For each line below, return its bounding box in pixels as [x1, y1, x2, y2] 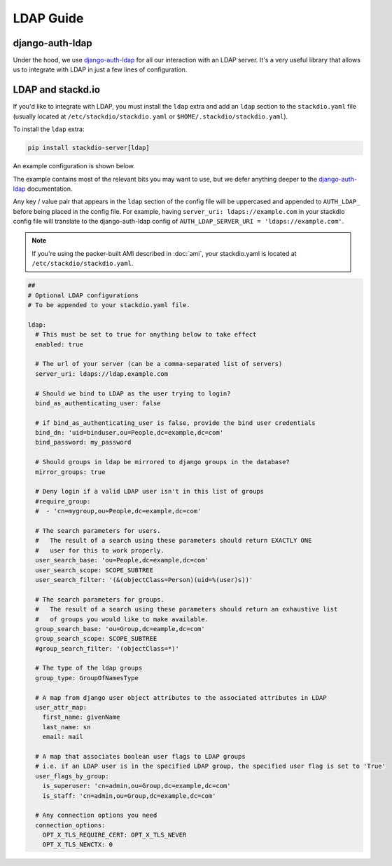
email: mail [42, 733, 84, 741]
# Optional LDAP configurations [27, 291, 139, 299]
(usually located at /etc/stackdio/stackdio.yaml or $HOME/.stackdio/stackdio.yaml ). [13, 112, 288, 121]
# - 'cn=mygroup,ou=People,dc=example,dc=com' [35, 507, 202, 515]
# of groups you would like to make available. [35, 615, 209, 623]
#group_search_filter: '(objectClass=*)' [35, 644, 180, 652]
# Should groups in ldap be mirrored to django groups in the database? [35, 458, 290, 466]
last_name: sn [42, 723, 91, 731]
